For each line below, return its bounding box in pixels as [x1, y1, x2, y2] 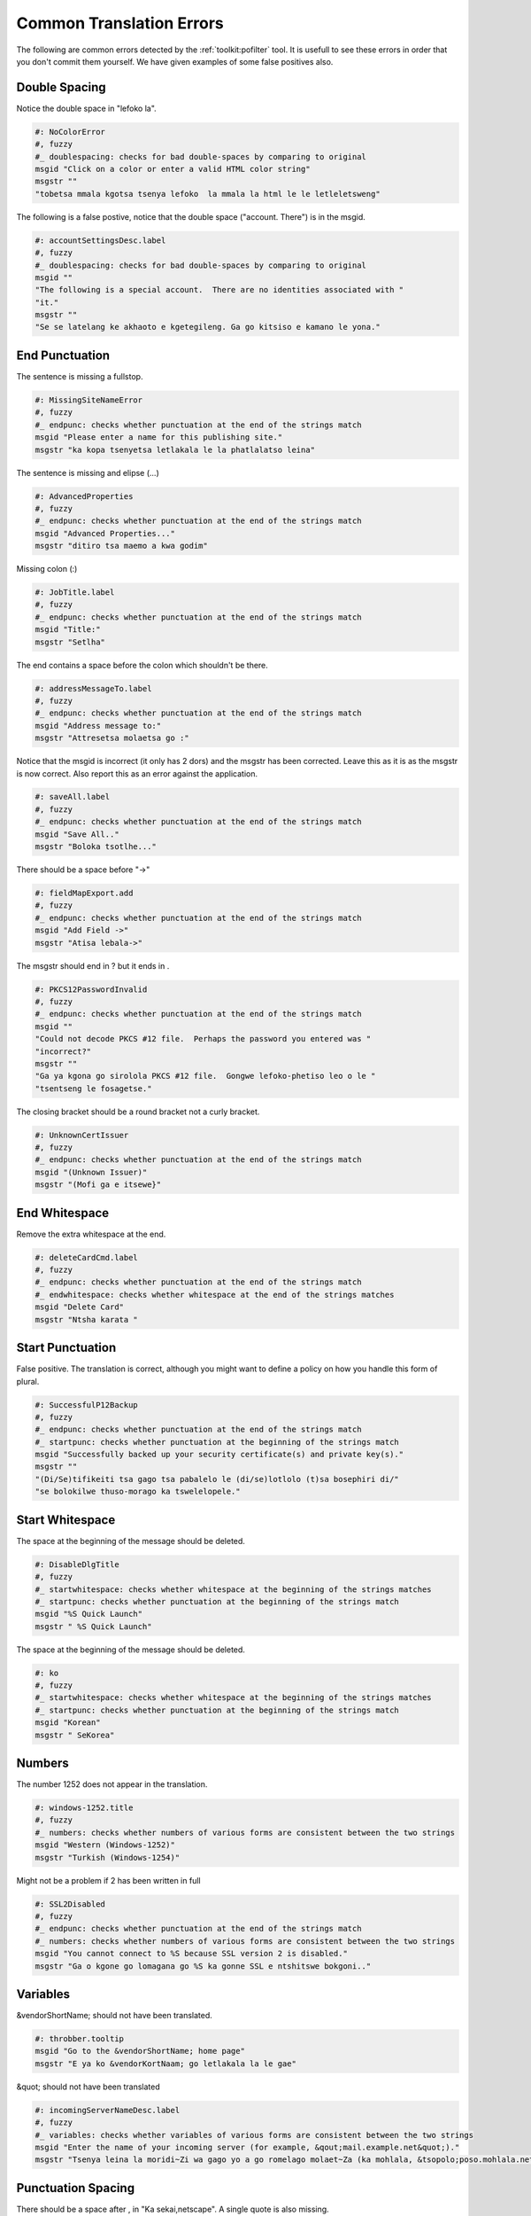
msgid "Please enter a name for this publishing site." [35, 433, 283, 442]
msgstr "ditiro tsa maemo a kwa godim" [35, 541, 208, 551]
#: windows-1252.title [35, 1803, 134, 1813]
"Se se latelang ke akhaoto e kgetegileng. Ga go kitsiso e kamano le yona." [35, 322, 381, 332]
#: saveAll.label [35, 792, 111, 802]
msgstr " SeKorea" [35, 1729, 115, 1740]
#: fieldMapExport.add [35, 888, 134, 899]
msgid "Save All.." [35, 829, 119, 839]
